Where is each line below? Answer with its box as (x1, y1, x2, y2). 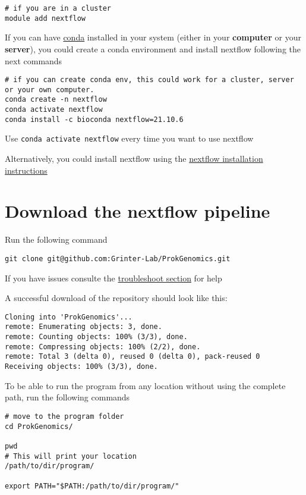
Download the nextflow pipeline (5, 199, 270, 223)
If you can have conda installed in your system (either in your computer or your (5, 31, 301, 43)
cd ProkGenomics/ (5, 422, 73, 431)
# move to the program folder (5, 412, 124, 421)
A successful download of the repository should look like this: (5, 292, 228, 304)
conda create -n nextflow (5, 95, 107, 104)
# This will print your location (5, 452, 137, 460)
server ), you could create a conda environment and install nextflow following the (5, 42, 301, 55)
